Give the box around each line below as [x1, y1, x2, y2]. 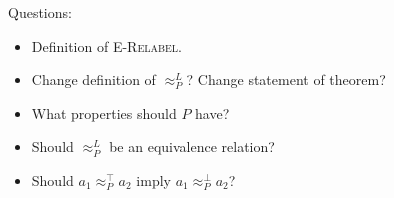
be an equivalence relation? [109, 136, 275, 157]
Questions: [8, 2, 72, 22]
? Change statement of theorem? [186, 69, 386, 90]
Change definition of [31, 69, 156, 90]
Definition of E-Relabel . [31, 35, 183, 56]
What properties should [31, 102, 177, 123]
